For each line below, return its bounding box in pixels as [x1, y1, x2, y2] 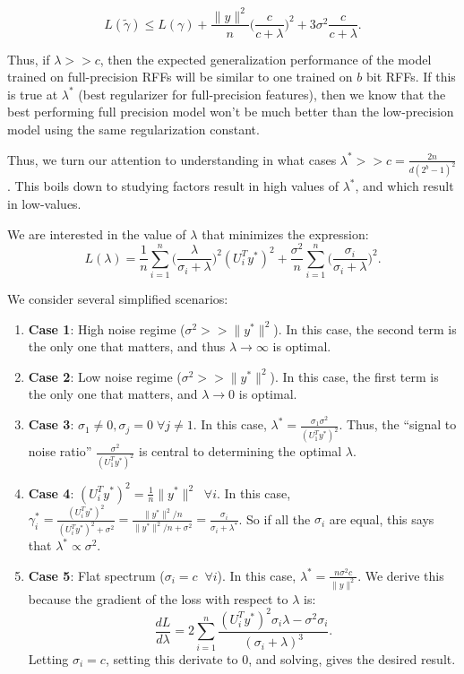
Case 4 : [28, 483, 74, 502]
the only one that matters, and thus [28, 337, 226, 356]
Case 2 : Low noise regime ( [28, 367, 182, 385]
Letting [28, 649, 69, 668]
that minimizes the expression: [202, 224, 369, 243]
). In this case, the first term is [270, 367, 439, 385]
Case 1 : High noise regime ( [28, 319, 185, 338]
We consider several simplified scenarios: [7, 289, 228, 308]
